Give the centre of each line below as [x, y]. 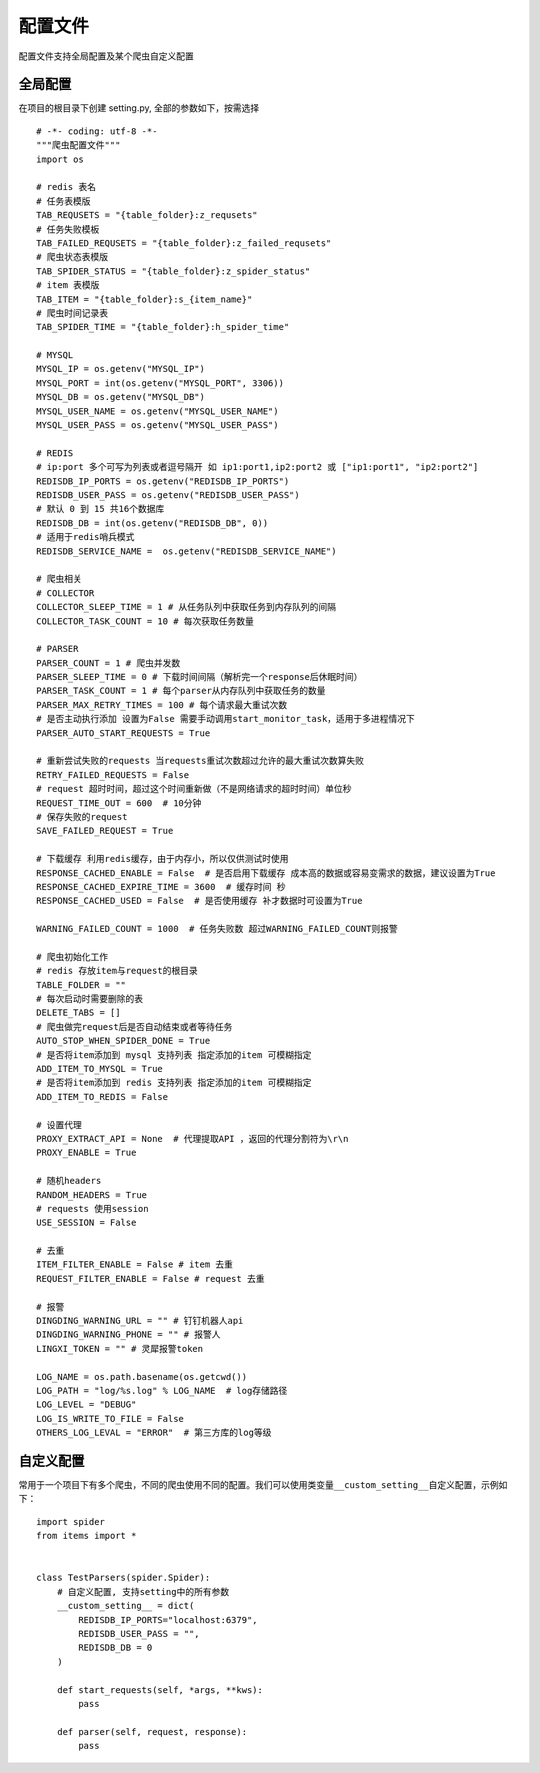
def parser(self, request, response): [152, 1731]
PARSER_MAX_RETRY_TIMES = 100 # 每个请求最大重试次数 [162, 704]
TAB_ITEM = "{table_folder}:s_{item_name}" [144, 299]
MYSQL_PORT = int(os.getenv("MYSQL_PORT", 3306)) [160, 383]
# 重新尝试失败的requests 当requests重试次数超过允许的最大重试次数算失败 [200, 761]
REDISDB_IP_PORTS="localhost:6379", [168, 1619]
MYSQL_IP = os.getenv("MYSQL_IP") [120, 369]
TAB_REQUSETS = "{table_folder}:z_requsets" [147, 215]
